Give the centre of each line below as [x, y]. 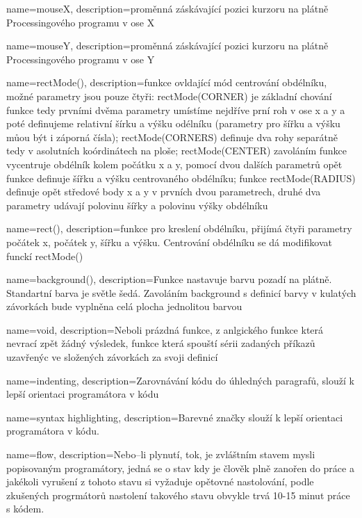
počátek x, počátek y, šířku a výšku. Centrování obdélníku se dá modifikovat [169, 242]
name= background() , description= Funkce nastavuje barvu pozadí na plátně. [169, 279]
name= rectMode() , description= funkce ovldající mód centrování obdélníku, [167, 82]
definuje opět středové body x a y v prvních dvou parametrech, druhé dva [164, 192]
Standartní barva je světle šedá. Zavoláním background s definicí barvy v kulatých [181, 292]
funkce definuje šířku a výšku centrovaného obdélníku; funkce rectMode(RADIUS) [181, 178]
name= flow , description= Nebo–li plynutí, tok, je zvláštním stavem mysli [161, 454]
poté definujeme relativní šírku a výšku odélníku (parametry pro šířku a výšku [173, 123]
